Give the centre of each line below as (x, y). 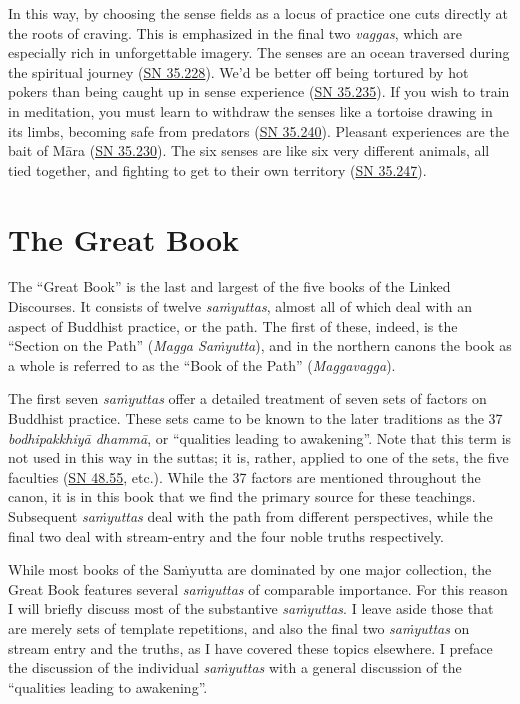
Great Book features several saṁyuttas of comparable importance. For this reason (258, 588)
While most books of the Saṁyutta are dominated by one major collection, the (250, 569)
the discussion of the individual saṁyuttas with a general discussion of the (235, 667)
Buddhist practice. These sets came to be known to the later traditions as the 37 (255, 418)
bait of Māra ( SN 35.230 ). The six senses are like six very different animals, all (249, 150)
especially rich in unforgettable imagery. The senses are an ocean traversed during (259, 52)
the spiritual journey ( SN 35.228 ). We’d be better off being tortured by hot (238, 71)
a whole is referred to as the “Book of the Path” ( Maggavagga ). (202, 364)
